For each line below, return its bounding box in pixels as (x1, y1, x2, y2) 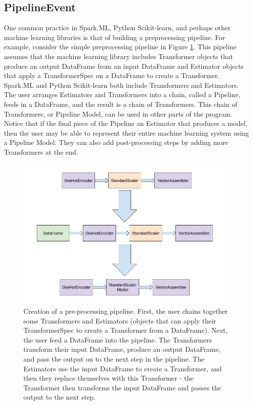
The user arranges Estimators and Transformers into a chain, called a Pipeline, (4, 89, 240, 100)
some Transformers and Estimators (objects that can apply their (23, 315, 216, 325)
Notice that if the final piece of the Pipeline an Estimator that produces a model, (4, 118, 248, 128)
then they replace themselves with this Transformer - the (23, 373, 194, 383)
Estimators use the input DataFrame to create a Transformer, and (23, 363, 222, 373)
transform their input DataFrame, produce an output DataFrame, (23, 344, 221, 354)
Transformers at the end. (4, 146, 78, 157)
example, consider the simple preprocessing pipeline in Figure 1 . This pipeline (4, 41, 237, 52)
